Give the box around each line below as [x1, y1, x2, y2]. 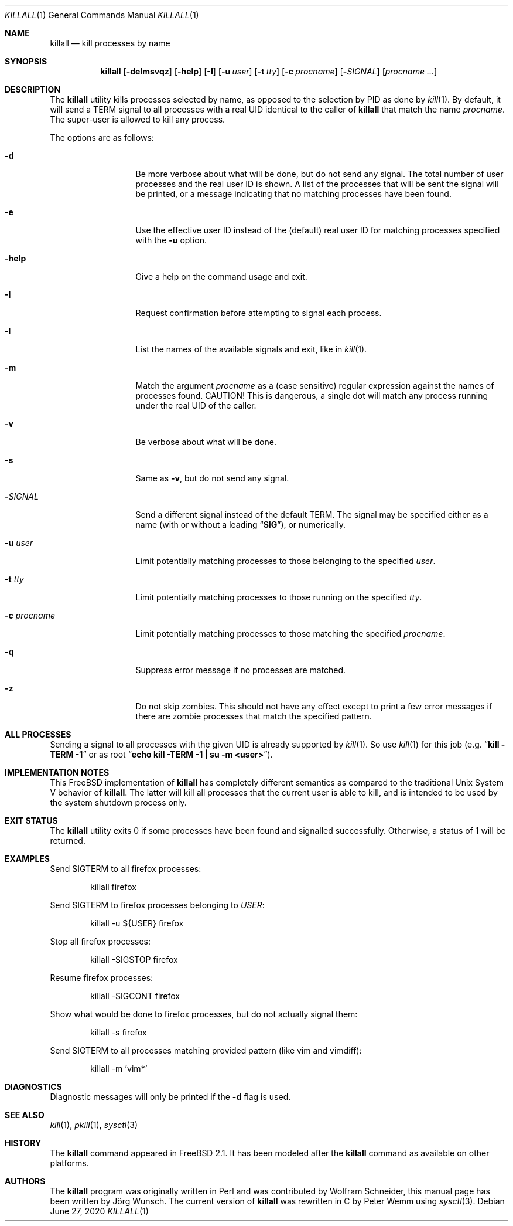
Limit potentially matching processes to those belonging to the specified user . [135, 556, 436, 566]
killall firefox [90, 882, 136, 892]
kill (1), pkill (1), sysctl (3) [50, 1120, 138, 1130]
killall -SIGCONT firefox [90, 991, 180, 1001]
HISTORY [5, 1138, 42, 1148]
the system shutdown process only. [50, 797, 187, 807]
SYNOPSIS [5, 56, 47, 66]
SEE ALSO [5, 1110, 45, 1120]
